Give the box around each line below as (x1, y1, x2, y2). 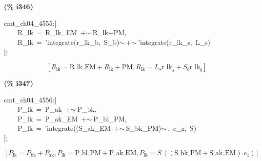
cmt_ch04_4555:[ (4, 18, 57, 28)
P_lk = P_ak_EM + (17, 113, 87, 123)
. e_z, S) (168, 123, 197, 133)
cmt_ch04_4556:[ (4, 94, 57, 104)
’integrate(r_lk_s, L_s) (138, 37, 210, 47)
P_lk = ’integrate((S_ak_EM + (17, 123, 120, 133)
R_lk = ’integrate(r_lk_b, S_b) (17, 37, 120, 47)
